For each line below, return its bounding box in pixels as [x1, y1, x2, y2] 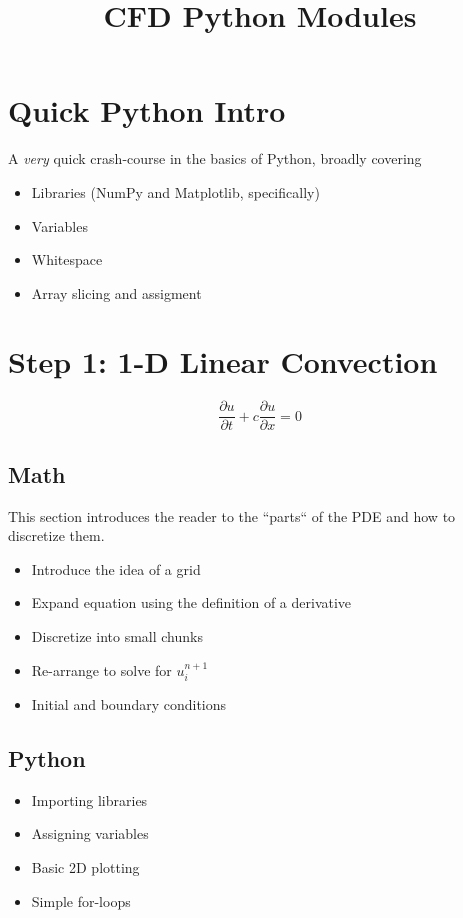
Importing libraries [31, 789, 148, 810]
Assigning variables [31, 823, 149, 844]
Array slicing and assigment [31, 282, 202, 303]
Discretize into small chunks [31, 626, 203, 647]
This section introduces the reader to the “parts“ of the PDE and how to [8, 505, 456, 526]
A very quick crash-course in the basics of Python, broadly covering [8, 148, 422, 169]
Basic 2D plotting [31, 857, 140, 878]
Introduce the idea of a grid [31, 558, 201, 579]
